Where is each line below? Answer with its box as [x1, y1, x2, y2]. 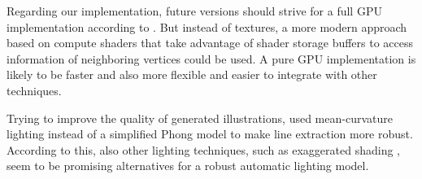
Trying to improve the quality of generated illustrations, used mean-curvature [7, 109, 393, 126]
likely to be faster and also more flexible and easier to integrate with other [7, 66, 377, 83]
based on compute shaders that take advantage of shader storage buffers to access [7, 34, 414, 51]
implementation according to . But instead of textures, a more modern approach [7, 18, 407, 35]
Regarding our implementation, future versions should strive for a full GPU [7, 2, 382, 19]
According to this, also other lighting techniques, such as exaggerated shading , [7, 141, 400, 158]
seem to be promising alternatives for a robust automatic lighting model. [7, 157, 369, 174]
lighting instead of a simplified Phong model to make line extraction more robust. [7, 125, 413, 142]
